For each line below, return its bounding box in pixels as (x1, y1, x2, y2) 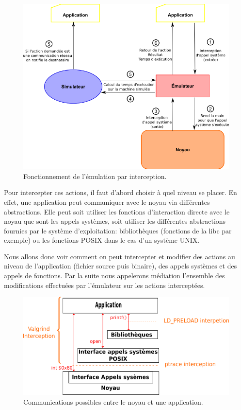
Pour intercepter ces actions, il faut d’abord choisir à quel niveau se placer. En (4, 187, 237, 197)
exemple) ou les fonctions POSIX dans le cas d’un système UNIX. (4, 235, 200, 245)
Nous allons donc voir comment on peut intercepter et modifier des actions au (4, 251, 235, 261)
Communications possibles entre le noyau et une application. (23, 396, 203, 407)
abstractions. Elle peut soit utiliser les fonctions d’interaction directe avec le (4, 206, 230, 216)
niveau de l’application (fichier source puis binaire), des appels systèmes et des (4, 261, 237, 271)
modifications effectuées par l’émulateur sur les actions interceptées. (4, 280, 205, 290)
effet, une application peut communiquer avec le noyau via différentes (4, 196, 210, 207)
